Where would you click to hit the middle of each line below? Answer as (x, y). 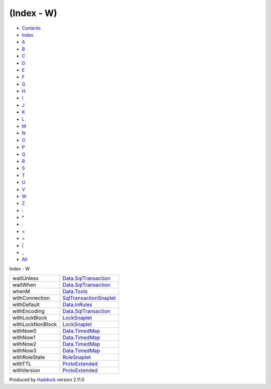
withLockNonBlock (35, 324)
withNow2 (24, 344)
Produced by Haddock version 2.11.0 (47, 380)
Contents (31, 28)
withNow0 (24, 331)
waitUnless (25, 278)
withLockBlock (30, 318)
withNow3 (24, 351)
